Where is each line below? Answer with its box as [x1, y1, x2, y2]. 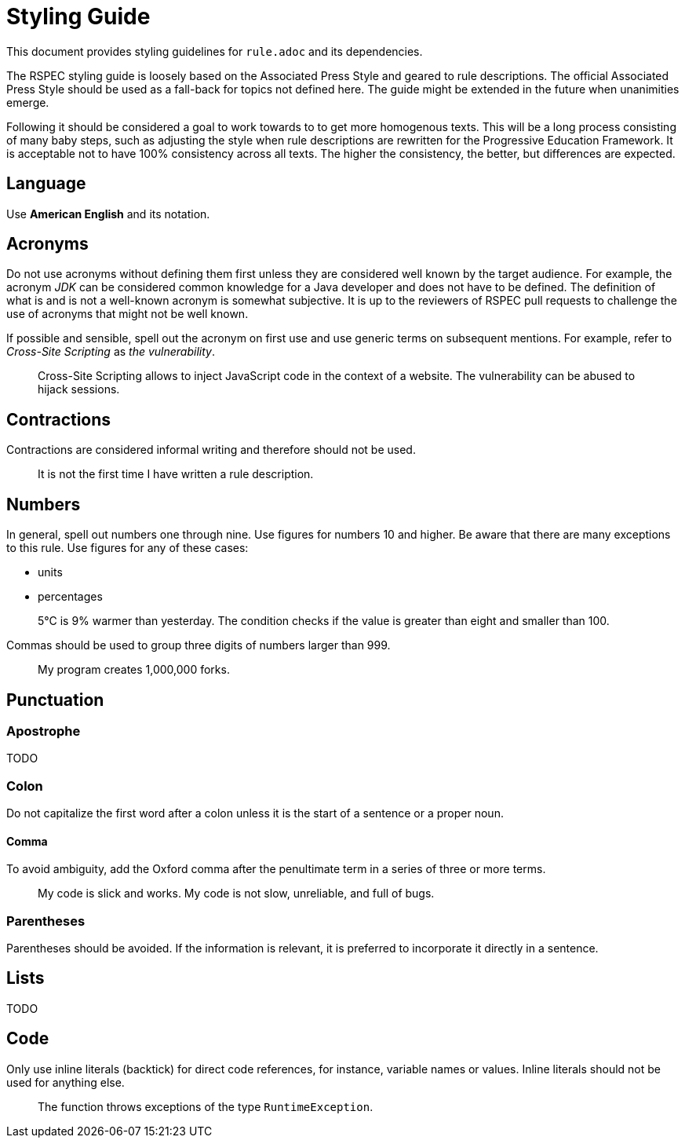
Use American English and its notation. [6, 207, 210, 221]
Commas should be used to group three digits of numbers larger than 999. [6, 638, 391, 652]
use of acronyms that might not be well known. [6, 307, 249, 321]
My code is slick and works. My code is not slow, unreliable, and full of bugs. [38, 886, 435, 901]
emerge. [6, 95, 49, 109]
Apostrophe [6, 722, 81, 739]
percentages [38, 590, 103, 604]
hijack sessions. [38, 382, 120, 397]
